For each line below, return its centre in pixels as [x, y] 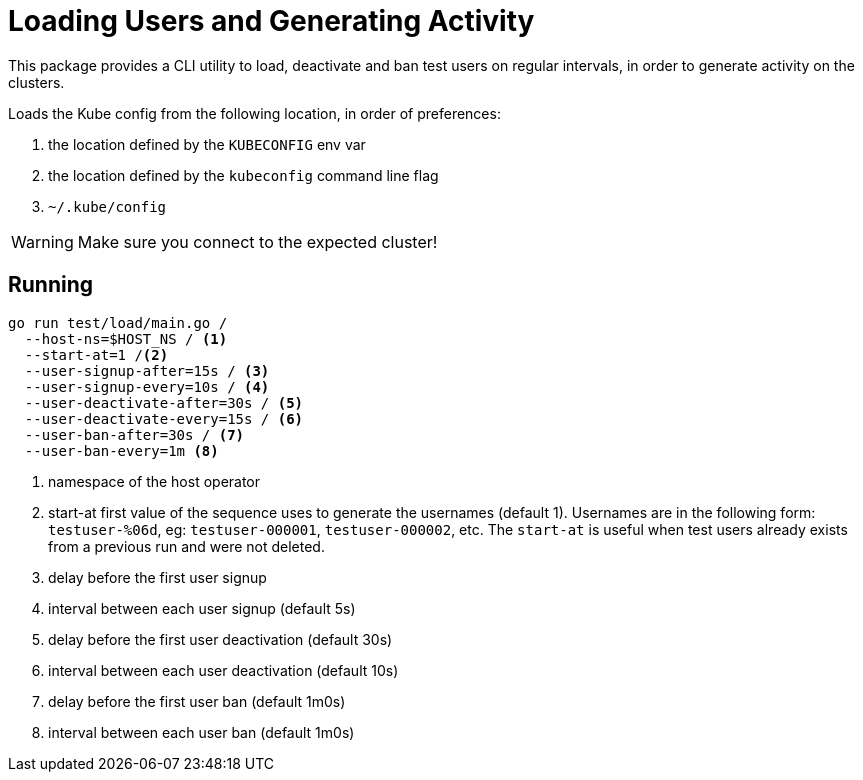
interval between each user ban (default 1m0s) [201, 732]
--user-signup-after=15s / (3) [147, 370]
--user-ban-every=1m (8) [121, 450]
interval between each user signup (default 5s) [202, 608]
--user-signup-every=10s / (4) [147, 386]
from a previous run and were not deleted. [186, 546]
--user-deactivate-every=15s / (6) [164, 418]
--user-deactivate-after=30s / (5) [164, 402]
